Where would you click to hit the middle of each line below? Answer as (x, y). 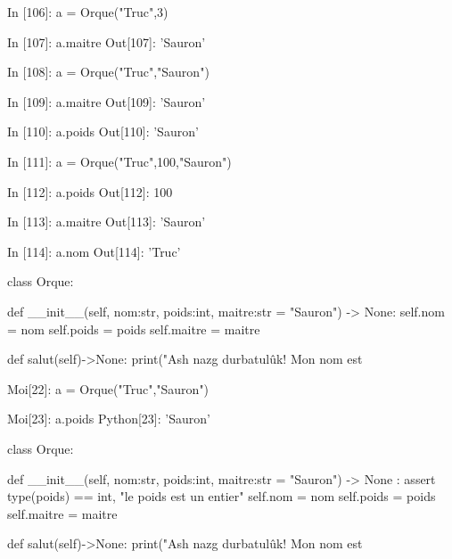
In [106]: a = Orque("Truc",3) (88, 12)
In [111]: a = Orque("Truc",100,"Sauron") (119, 161)
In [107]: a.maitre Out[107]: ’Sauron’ (107, 41)
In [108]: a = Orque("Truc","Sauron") (108, 72)
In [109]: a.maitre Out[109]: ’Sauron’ (107, 101)
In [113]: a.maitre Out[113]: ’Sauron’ (107, 222)
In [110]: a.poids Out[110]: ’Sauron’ (103, 132)
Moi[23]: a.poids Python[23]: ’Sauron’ (109, 419)
